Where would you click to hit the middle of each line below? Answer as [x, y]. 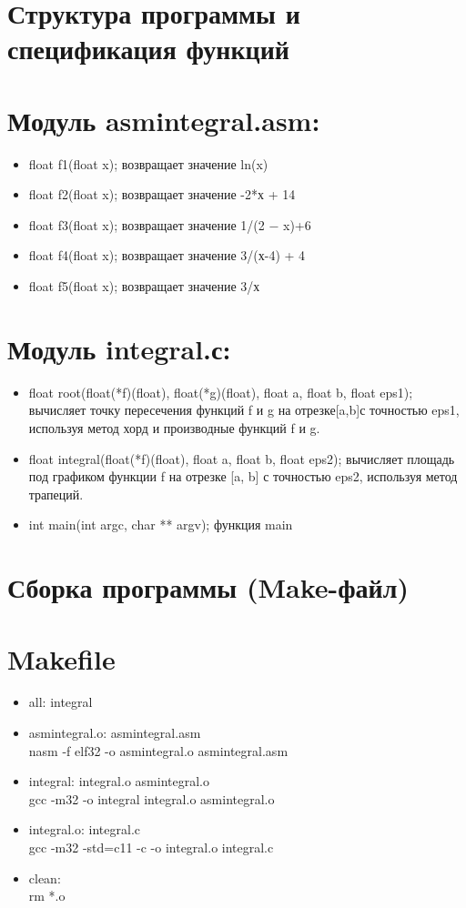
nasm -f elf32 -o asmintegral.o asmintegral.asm [158, 750]
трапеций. [56, 494]
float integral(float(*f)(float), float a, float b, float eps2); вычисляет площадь [242, 458]
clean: [45, 878]
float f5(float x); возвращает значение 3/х [144, 286]
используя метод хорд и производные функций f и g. [174, 427]
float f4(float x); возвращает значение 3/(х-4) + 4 [167, 255]
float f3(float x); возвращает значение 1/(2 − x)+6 [170, 224]
